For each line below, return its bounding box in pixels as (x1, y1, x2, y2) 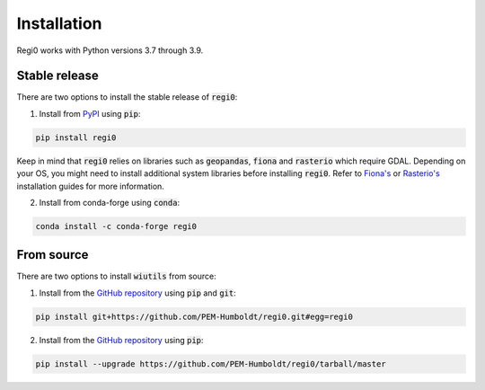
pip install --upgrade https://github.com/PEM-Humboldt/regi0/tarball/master (35, 359, 386, 368)
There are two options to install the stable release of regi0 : (16, 92, 238, 102)
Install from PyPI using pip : (39, 108, 141, 119)
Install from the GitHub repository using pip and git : (39, 288, 237, 298)
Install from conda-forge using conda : (39, 197, 180, 208)
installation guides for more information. (16, 181, 165, 191)
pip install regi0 (35, 132, 117, 143)
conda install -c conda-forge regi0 (35, 221, 198, 231)
